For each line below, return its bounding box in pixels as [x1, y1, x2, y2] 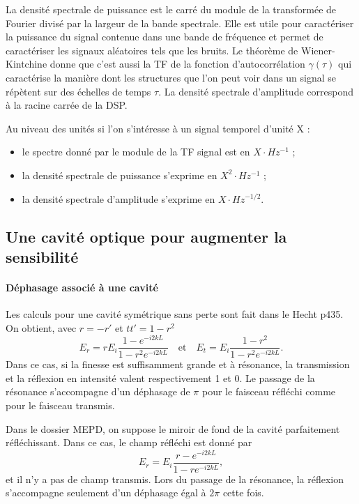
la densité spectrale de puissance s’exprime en [22, 167, 217, 182]
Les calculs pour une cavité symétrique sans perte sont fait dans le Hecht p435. [6, 307, 344, 321]
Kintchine [6, 56, 47, 71]
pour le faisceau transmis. [6, 398, 115, 413]
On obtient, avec [6, 320, 77, 335]
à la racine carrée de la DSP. [6, 98, 128, 112]
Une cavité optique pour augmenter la [6, 225, 287, 247]
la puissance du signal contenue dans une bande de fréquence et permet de [6, 29, 323, 44]
